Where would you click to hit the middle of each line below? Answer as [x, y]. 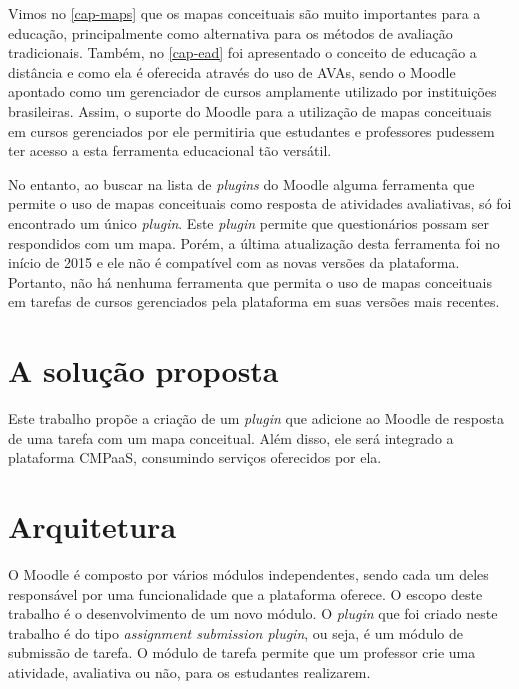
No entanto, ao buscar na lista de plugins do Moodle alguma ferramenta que [241, 183]
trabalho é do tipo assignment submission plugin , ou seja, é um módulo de [236, 632]
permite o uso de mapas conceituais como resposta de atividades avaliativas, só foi [260, 203]
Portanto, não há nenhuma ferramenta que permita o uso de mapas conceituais [250, 281]
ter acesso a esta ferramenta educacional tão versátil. [170, 150]
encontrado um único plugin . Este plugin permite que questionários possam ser [248, 222]
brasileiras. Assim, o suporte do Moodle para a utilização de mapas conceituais [250, 110]
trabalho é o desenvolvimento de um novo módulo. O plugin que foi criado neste [253, 613]
